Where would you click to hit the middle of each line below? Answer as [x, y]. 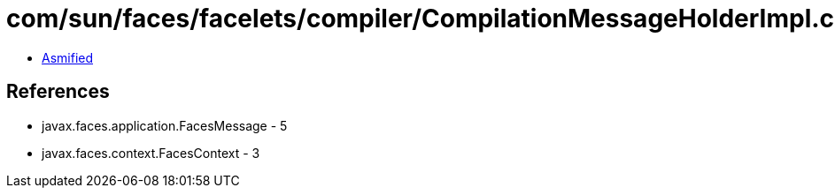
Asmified [68, 57]
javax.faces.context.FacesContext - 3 [151, 153]
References [58, 92]
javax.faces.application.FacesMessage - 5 [165, 125]
